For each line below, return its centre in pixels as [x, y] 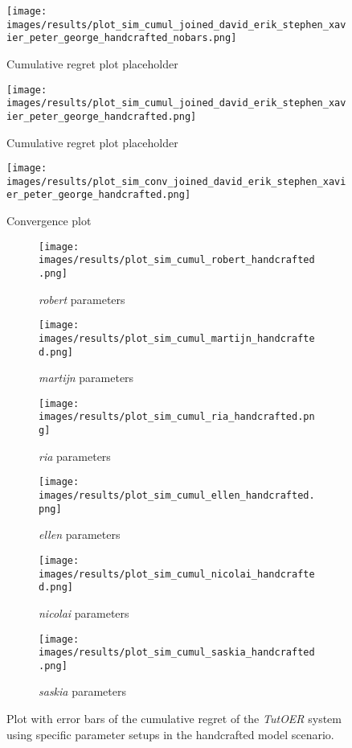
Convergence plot [49, 221]
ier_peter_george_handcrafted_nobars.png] [122, 38]
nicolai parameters [84, 612]
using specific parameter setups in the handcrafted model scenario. [170, 734]
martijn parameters [86, 378]
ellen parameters [80, 534]
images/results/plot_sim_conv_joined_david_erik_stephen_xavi [176, 181]
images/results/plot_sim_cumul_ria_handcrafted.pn [177, 417]
